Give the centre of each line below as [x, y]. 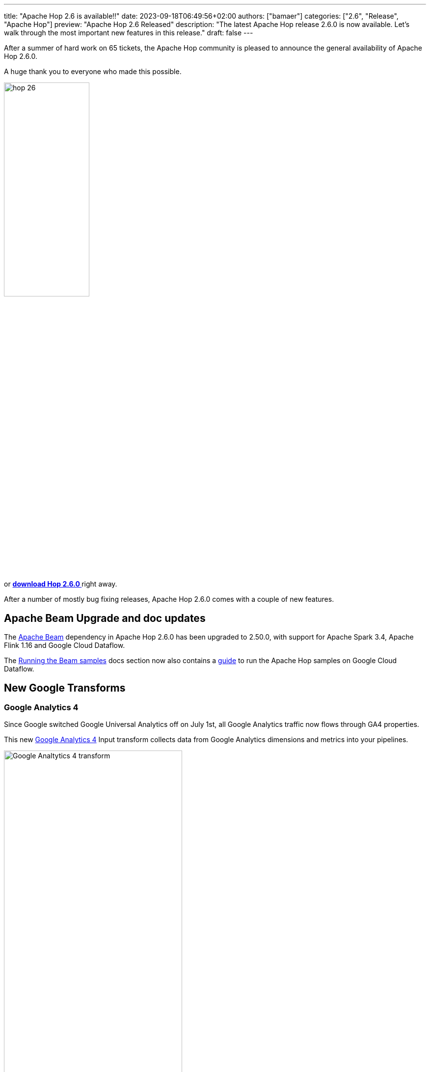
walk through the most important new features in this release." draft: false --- [129, 33]
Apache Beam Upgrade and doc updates [105, 618]
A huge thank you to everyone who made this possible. [93, 71]
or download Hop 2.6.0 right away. [61, 584]
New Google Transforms [65, 688]
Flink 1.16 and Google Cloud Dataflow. [65, 645]
